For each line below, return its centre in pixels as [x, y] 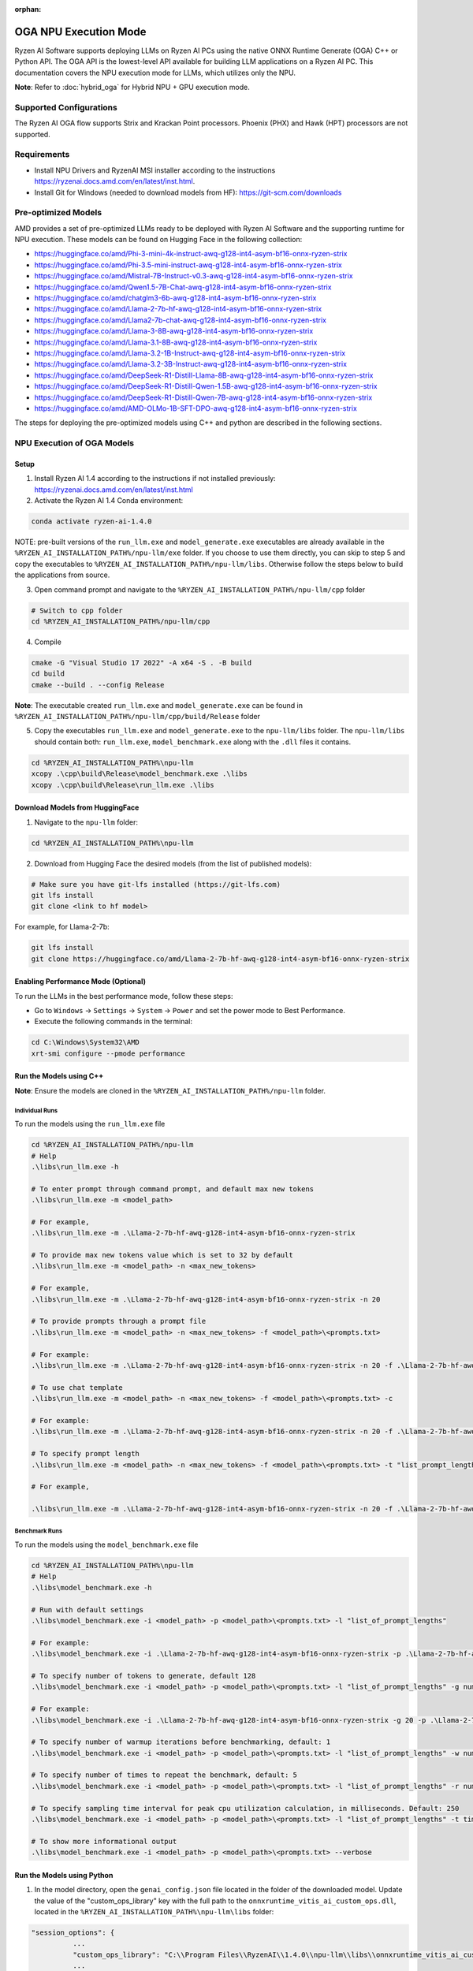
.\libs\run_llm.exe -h [75, 1166]
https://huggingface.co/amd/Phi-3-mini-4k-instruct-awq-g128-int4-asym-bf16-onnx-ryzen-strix [191, 254]
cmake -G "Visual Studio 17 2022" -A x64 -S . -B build [142, 663]
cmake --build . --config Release [98, 685]
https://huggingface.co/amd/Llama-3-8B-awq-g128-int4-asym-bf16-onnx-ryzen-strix [174, 331]
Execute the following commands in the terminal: [114, 1022]
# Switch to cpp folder [77, 610]
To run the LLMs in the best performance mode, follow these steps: [124, 996]
